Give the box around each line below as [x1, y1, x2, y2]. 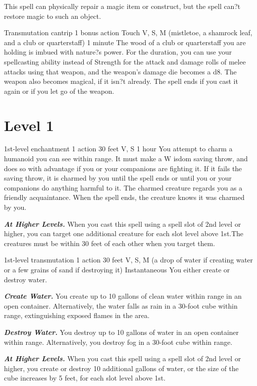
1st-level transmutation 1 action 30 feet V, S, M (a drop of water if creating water [4, 255, 253, 265]
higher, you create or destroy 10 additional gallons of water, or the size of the [4, 363, 239, 373]
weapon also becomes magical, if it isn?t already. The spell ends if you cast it [4, 76, 238, 86]
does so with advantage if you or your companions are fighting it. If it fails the [4, 163, 242, 173]
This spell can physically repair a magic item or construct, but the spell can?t [4, 1, 241, 11]
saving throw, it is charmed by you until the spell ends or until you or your [4, 173, 232, 183]
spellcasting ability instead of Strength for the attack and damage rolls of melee [4, 56, 246, 66]
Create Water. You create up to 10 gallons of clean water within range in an [4, 291, 242, 301]
